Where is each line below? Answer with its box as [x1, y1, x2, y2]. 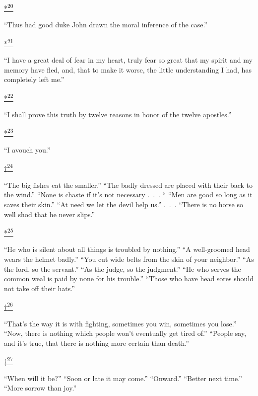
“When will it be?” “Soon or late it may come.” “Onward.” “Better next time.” [4, 373, 242, 383]
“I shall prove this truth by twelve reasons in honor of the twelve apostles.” [4, 109, 232, 120]
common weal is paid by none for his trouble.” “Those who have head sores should [4, 273, 254, 284]
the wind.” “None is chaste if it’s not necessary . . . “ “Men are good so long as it [4, 189, 253, 200]
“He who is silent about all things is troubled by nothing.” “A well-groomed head [4, 244, 250, 254]
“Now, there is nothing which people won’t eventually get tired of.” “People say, [4, 328, 247, 338]
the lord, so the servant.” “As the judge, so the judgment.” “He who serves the [4, 263, 241, 274]
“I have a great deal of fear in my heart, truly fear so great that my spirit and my [4, 55, 253, 65]
